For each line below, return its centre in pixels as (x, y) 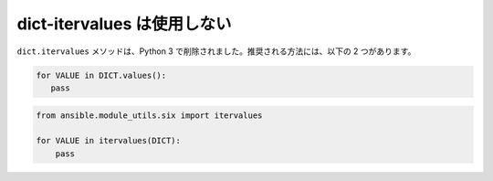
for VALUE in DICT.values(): (101, 75)
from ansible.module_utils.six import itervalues (149, 115)
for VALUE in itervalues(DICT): (109, 141)
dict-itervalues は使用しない (124, 24)
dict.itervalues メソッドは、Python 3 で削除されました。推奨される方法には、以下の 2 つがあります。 (216, 51)
